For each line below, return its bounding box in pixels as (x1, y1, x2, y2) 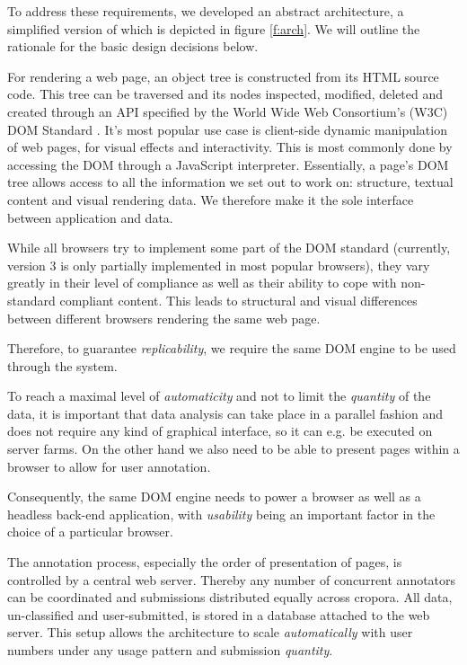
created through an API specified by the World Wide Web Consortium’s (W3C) (7, 102, 448, 120)
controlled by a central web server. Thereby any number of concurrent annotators (7, 570, 456, 589)
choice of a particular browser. (7, 522, 173, 541)
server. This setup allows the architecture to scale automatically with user (7, 623, 413, 642)
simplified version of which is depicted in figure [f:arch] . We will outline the (7, 19, 420, 38)
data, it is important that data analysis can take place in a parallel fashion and (7, 403, 443, 422)
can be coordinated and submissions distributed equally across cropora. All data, (7, 588, 453, 607)
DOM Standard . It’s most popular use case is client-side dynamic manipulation (7, 120, 447, 138)
